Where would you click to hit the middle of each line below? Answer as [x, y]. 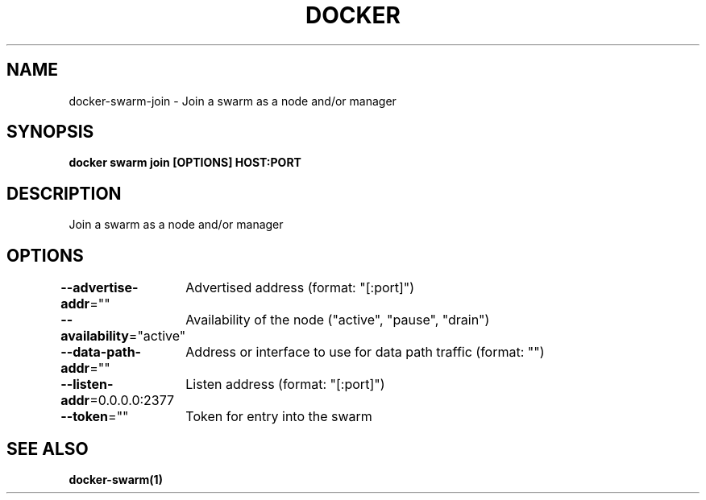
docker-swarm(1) [116, 479]
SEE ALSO [48, 448]
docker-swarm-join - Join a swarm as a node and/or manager [233, 101]
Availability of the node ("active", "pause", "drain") [338, 320]
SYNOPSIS [50, 132]
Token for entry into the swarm [279, 417]
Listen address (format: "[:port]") [285, 384]
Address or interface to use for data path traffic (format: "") [365, 352]
